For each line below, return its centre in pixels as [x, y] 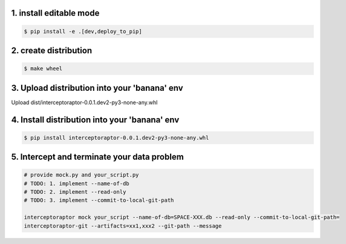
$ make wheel [43, 69]
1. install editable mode [55, 13]
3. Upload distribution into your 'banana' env [97, 88]
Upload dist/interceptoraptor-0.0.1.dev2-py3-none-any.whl [84, 102]
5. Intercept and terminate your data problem [97, 157]
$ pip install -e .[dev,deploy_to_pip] [83, 31]
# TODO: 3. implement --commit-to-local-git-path [99, 200]
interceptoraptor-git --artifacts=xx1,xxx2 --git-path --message [123, 226]
